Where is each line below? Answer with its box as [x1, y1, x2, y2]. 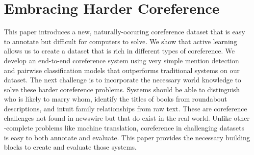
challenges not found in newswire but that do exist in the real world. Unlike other [4, 113, 250, 123]
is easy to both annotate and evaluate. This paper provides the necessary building [4, 132, 250, 142]
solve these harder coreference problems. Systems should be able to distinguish [4, 84, 240, 94]
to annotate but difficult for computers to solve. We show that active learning [4, 36, 237, 46]
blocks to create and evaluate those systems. [4, 142, 137, 152]
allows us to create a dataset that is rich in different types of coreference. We [4, 46, 235, 56]
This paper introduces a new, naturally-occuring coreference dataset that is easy [4, 26, 245, 37]
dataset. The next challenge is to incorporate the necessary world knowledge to [4, 75, 241, 85]
